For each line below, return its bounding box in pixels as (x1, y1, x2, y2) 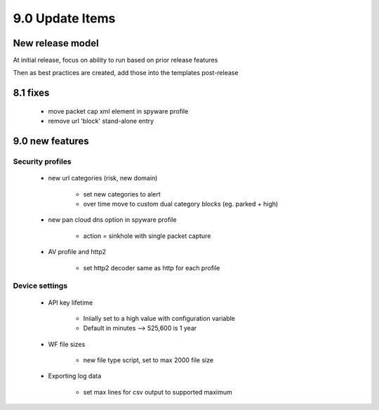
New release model (13, 37, 99, 49)
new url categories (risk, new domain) (48, 174, 158, 183)
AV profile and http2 (48, 248, 107, 256)
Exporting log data (48, 372, 102, 381)
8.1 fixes (13, 87, 50, 99)
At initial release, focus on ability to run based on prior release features (13, 56, 218, 65)
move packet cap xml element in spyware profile (48, 107, 189, 115)
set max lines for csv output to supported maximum (83, 388, 233, 396)
